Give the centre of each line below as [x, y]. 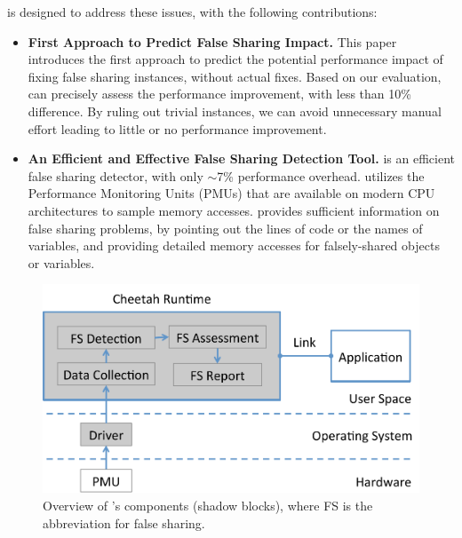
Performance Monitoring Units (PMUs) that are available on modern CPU [231, 193]
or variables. [61, 262]
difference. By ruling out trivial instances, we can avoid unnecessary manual [235, 111]
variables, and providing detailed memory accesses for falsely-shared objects [234, 245]
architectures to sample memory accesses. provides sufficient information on [234, 210]
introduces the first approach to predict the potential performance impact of [235, 59]
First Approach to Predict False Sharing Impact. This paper [212, 41]
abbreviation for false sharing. [124, 522]
